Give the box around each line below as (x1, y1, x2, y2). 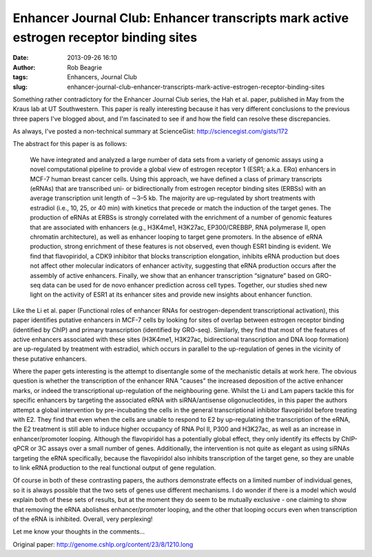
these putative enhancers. (12, 354, 87, 363)
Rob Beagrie (67, 63, 103, 72)
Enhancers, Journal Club (67, 73, 137, 81)
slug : (12, 83, 28, 91)
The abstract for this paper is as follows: (12, 140, 127, 148)
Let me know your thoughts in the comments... (12, 527, 145, 536)
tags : (12, 73, 28, 81)
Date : (12, 54, 29, 62)
